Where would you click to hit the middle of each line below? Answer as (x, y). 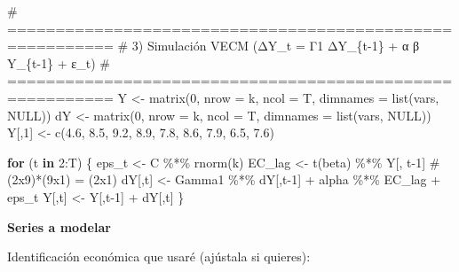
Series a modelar (59, 226)
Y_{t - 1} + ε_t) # (59, 62)
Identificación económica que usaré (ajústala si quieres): (159, 256)
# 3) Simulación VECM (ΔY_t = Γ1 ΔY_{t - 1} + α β (269, 46)
